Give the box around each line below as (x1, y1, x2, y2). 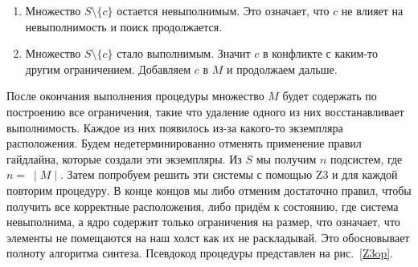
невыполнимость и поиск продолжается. (25, 18, 223, 34)
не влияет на (341, 2, 404, 18)
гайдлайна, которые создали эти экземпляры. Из (6, 150, 242, 167)
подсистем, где (330, 150, 403, 167)
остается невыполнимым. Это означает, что (117, 2, 330, 18)
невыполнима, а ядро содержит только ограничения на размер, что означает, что (6, 213, 400, 230)
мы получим (256, 150, 317, 167)
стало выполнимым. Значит (117, 45, 251, 62)
